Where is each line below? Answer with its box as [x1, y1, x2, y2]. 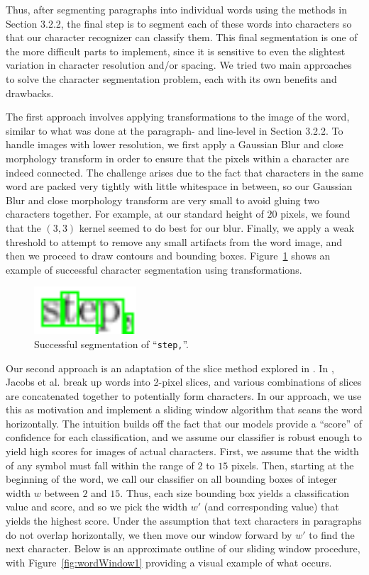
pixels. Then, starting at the [231, 457, 354, 472]
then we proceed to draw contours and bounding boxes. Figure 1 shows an [6, 248, 331, 263]
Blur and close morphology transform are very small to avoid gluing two [6, 192, 320, 207]
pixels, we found [280, 206, 351, 221]
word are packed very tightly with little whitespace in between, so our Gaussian [6, 179, 353, 194]
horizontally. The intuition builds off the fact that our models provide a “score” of [6, 415, 363, 430]
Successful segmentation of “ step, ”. [34, 336, 189, 351]
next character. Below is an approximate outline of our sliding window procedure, [6, 541, 360, 556]
